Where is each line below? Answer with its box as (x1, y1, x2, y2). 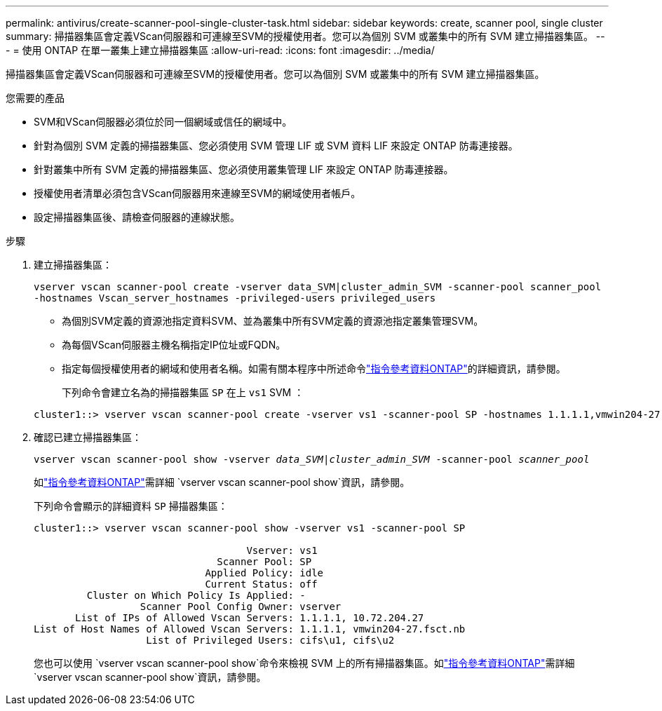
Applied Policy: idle (205, 567, 324, 578)
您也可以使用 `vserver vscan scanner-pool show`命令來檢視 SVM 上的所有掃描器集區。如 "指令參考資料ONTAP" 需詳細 (34, 657, 575, 669)
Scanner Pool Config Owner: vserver (140, 601, 342, 612)
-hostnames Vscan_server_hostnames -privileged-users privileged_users (34, 292, 436, 304)
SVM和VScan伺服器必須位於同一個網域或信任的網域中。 (34, 116, 292, 128)
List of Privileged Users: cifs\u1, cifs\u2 (146, 635, 395, 646)
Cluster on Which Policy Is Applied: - (86, 590, 306, 601)
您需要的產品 (6, 92, 65, 104)
